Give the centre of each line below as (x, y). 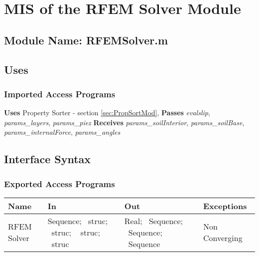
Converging (223, 238)
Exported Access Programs (60, 183)
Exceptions (225, 206)
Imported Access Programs (60, 94)
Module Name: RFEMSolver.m (86, 40)
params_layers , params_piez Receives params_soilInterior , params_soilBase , (124, 122)
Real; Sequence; (153, 221)
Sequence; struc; (78, 221)
